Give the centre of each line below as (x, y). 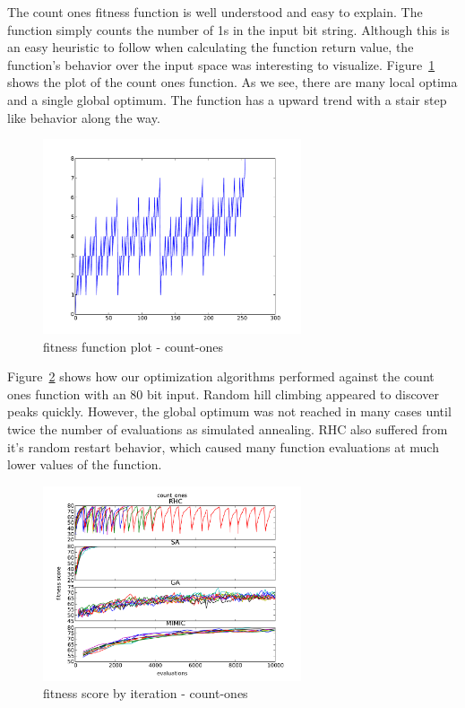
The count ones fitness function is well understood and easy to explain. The (215, 12)
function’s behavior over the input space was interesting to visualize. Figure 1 (221, 64)
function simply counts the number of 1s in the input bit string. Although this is (228, 29)
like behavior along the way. (84, 117)
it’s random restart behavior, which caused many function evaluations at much (223, 446)
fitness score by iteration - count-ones (146, 693)
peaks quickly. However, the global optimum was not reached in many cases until (229, 411)
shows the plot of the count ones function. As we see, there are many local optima (232, 82)
